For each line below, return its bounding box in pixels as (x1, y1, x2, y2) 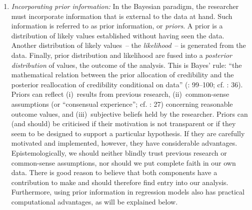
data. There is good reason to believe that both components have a (11, 167, 217, 178)
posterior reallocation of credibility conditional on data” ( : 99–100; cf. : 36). (11, 79, 243, 89)
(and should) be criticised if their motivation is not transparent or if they (11, 118, 236, 129)
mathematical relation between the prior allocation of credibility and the (11, 69, 234, 80)
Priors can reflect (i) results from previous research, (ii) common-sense (11, 89, 229, 99)
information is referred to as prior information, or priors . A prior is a (11, 20, 223, 31)
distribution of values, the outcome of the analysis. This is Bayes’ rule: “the (11, 59, 242, 70)
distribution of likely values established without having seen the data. (11, 30, 224, 40)
